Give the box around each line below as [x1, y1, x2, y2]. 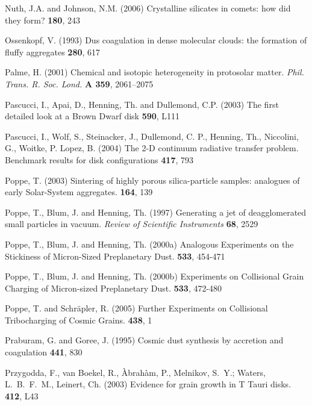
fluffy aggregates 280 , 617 [5, 45, 101, 58]
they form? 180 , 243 [5, 13, 80, 26]
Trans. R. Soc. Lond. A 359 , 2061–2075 [5, 77, 154, 90]
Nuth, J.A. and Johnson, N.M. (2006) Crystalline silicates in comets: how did [5, 2, 291, 14]
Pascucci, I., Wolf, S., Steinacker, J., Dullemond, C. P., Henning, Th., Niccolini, [5, 130, 299, 142]
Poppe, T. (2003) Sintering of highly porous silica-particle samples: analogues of [5, 173, 300, 186]
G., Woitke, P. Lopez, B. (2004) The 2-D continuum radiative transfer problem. [5, 142, 299, 154]
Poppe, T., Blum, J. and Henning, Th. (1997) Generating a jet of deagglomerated [5, 205, 307, 218]
